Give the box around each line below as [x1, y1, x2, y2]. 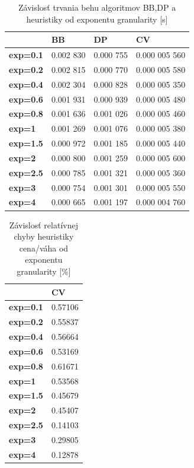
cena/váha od [19, 241, 69, 254]
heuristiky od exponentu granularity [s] [26, 12, 168, 25]
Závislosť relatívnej [9, 218, 78, 231]
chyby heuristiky [14, 230, 74, 243]
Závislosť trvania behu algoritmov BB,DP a [18, 1, 176, 13]
